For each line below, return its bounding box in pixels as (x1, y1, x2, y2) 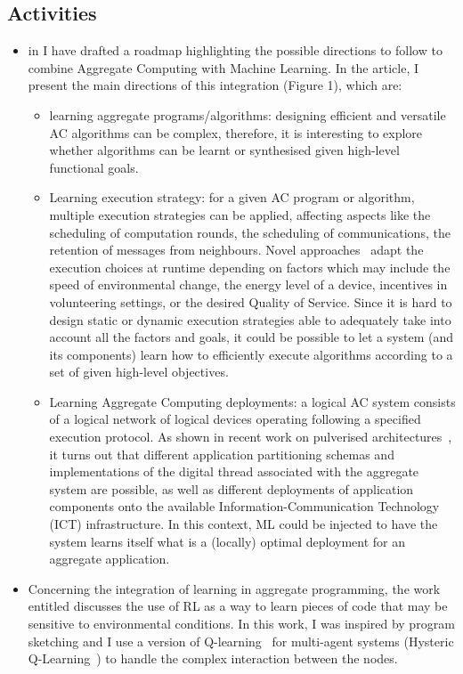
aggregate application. (49, 549, 170, 568)
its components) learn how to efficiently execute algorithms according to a (49, 345, 453, 363)
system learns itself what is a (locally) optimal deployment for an (49, 532, 406, 550)
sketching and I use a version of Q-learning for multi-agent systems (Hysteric (28, 631, 454, 650)
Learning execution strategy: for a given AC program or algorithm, (49, 188, 415, 207)
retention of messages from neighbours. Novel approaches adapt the (49, 240, 424, 259)
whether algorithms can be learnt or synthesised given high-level (49, 141, 400, 159)
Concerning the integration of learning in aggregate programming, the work (28, 579, 441, 597)
